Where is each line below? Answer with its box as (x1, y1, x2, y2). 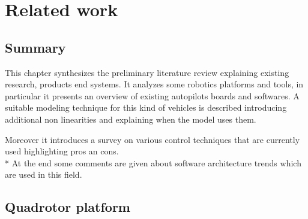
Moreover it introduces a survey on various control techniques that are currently (5, 133, 300, 145)
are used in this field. (5, 168, 82, 181)
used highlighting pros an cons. (5, 145, 119, 157)
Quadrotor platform (5, 197, 130, 216)
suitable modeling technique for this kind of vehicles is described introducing (5, 101, 287, 114)
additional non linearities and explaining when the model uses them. (5, 112, 256, 125)
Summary (5, 38, 66, 56)
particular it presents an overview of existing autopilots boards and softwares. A (5, 89, 300, 102)
